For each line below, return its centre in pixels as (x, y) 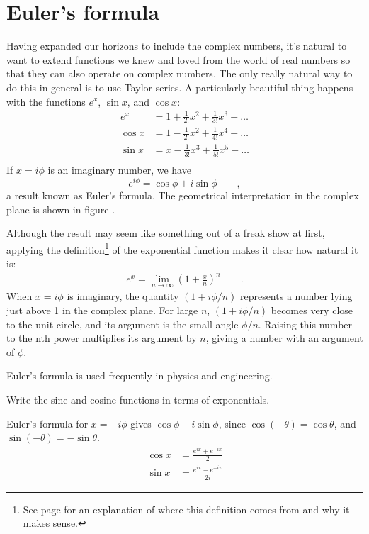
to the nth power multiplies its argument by (102, 338)
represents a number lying (296, 296)
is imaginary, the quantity (123, 296)
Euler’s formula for (47, 423)
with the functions (46, 101)
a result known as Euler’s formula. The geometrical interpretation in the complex (183, 195)
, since (232, 423)
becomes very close (312, 310)
